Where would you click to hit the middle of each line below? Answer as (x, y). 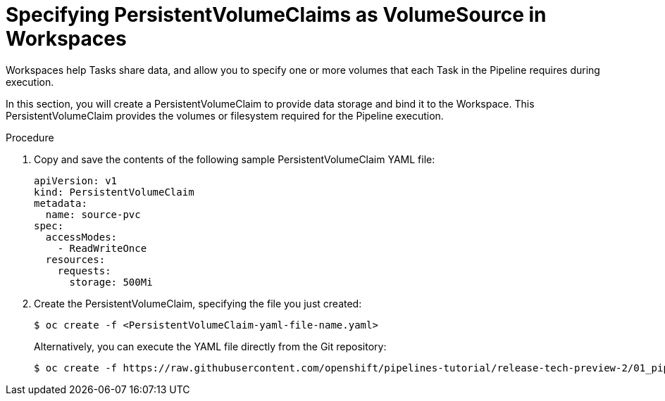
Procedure (30, 137)
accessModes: (81, 237)
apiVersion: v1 (76, 180)
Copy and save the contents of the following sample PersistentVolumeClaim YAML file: (235, 159)
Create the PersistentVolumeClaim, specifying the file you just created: (198, 303)
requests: (84, 270)
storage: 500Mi (111, 282)
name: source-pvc (93, 214)
